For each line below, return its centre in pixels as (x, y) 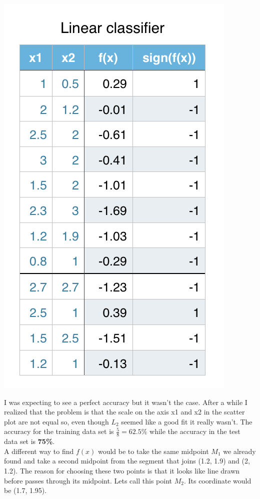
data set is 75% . (29, 441)
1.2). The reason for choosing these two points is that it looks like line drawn (122, 470)
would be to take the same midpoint (153, 451)
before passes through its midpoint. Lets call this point (88, 480)
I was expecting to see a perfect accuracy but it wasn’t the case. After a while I (126, 402)
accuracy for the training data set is (59, 431)
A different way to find (39, 451)
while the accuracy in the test (195, 431)
